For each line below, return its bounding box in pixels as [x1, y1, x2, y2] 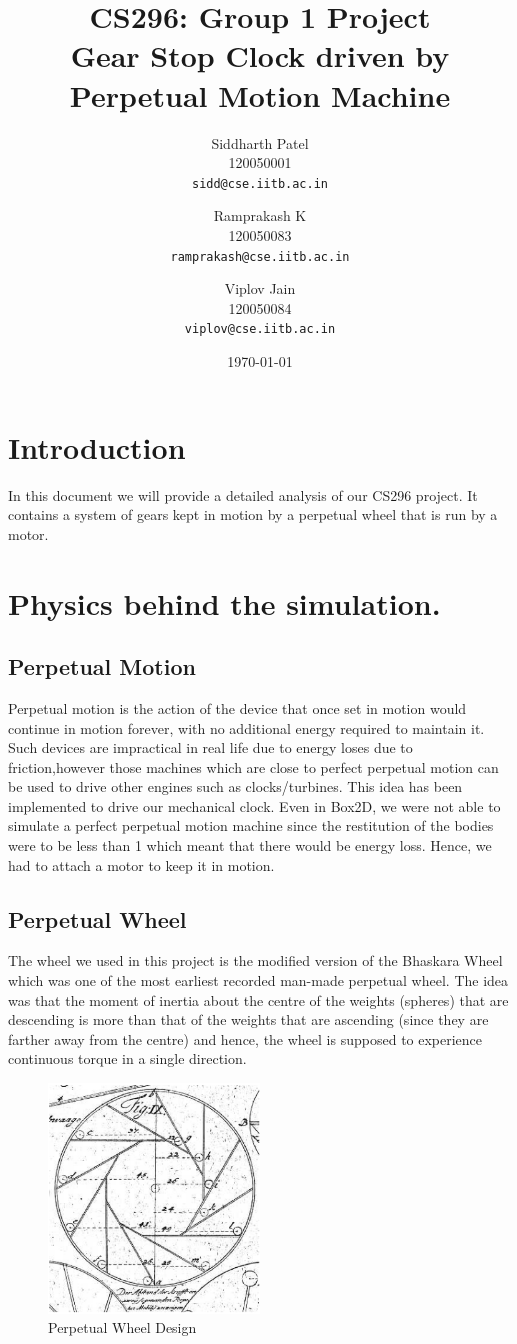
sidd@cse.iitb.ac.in [191, 176, 329, 191]
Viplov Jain [224, 278, 296, 299]
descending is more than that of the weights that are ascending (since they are [8, 1009, 489, 1030]
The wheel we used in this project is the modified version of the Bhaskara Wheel [8, 950, 503, 971]
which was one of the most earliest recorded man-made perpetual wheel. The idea [8, 970, 509, 991]
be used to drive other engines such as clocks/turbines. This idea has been [8, 776, 463, 797]
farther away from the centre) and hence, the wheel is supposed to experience [8, 1028, 483, 1049]
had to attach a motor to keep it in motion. [8, 854, 275, 875]
